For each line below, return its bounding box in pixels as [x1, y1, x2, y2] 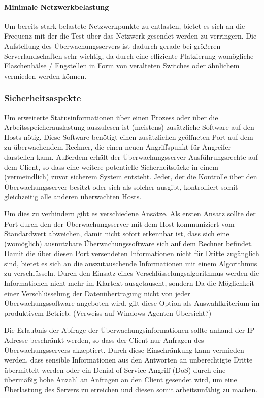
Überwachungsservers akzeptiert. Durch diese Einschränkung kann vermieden [4, 344, 244, 355]
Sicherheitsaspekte [4, 92, 81, 104]
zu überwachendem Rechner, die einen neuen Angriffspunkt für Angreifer [4, 141, 231, 152]
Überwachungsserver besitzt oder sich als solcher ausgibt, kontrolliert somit [4, 181, 238, 192]
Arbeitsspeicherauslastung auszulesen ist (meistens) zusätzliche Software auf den [4, 122, 254, 132]
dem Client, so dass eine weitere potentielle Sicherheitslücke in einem [4, 161, 218, 172]
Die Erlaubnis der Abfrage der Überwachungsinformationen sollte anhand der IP [4, 324, 255, 335]
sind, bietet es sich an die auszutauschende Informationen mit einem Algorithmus [4, 258, 257, 268]
